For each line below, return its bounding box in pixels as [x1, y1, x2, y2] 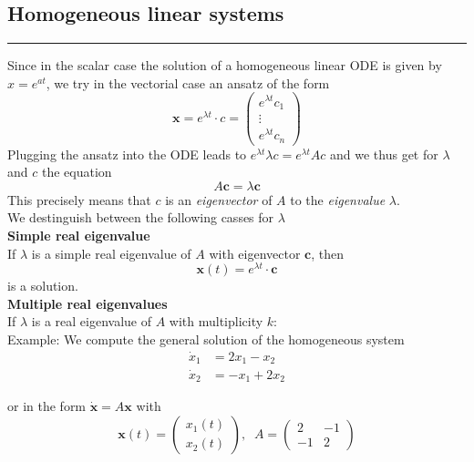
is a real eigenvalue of [31, 312, 151, 331]
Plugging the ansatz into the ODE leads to [7, 144, 247, 163]
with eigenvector [209, 243, 301, 262]
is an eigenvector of [165, 190, 273, 209]
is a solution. [7, 276, 78, 295]
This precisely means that [7, 190, 151, 209]
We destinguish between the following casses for [7, 208, 274, 227]
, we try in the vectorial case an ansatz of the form [46, 73, 330, 92]
